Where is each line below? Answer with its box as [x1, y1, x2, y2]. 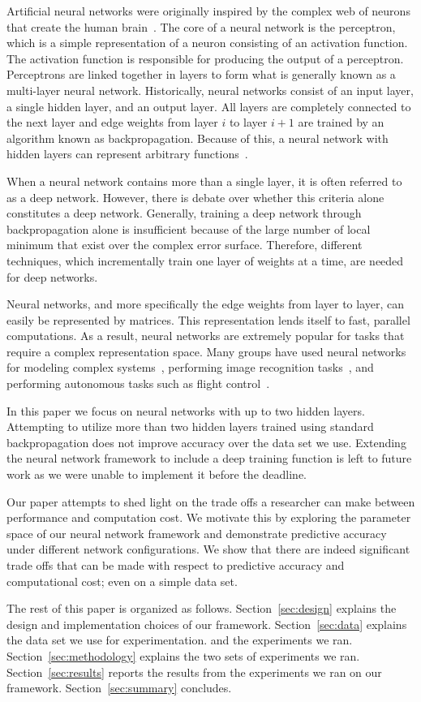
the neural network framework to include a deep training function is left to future [6, 450, 412, 467]
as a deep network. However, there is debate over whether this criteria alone [6, 188, 384, 205]
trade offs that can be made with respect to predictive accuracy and [6, 557, 345, 573]
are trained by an [298, 114, 384, 131]
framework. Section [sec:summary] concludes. [6, 679, 232, 696]
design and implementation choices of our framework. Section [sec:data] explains [6, 615, 407, 632]
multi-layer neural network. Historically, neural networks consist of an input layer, [6, 81, 414, 98]
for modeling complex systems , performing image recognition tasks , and [6, 359, 374, 376]
